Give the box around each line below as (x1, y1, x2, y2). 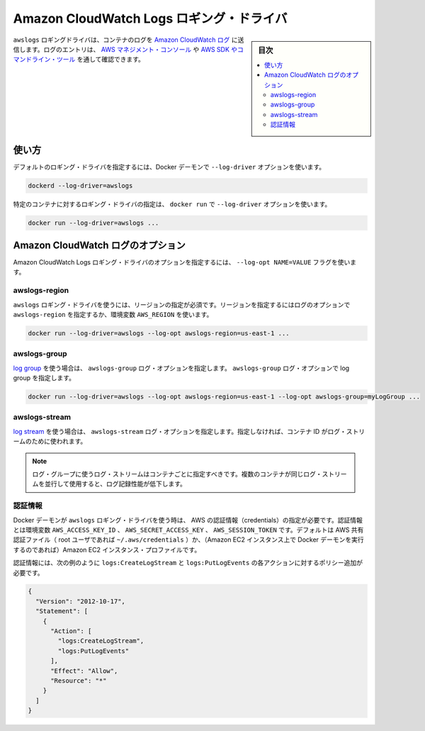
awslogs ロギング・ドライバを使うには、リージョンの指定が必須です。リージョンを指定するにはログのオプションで (13, 300, 351, 308)
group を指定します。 (13, 374, 76, 382)
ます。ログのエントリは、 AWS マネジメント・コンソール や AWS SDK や (25, 45, 238, 53)
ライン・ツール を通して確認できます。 (31, 55, 145, 64)
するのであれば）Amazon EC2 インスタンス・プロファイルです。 (13, 545, 201, 554)
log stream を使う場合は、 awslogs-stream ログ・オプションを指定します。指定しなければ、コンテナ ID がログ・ (13, 427, 346, 435)
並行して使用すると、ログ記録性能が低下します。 (44, 479, 187, 489)
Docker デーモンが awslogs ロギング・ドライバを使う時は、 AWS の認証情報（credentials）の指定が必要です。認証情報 (13, 515, 363, 524)
